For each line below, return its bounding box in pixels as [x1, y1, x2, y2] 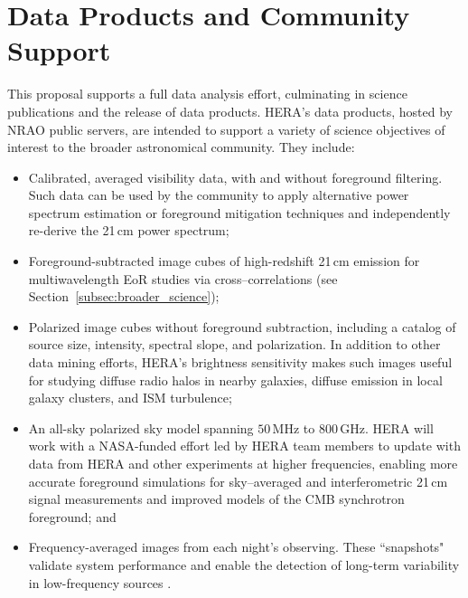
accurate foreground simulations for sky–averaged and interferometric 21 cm [28, 471, 448, 490]
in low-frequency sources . [28, 573, 172, 592]
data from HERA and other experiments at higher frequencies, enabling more [28, 454, 458, 472]
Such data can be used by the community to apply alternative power [28, 185, 409, 204]
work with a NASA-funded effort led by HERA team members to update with [28, 436, 461, 455]
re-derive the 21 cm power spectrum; [28, 221, 229, 240]
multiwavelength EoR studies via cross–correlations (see [28, 269, 338, 288]
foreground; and [28, 507, 117, 526]
